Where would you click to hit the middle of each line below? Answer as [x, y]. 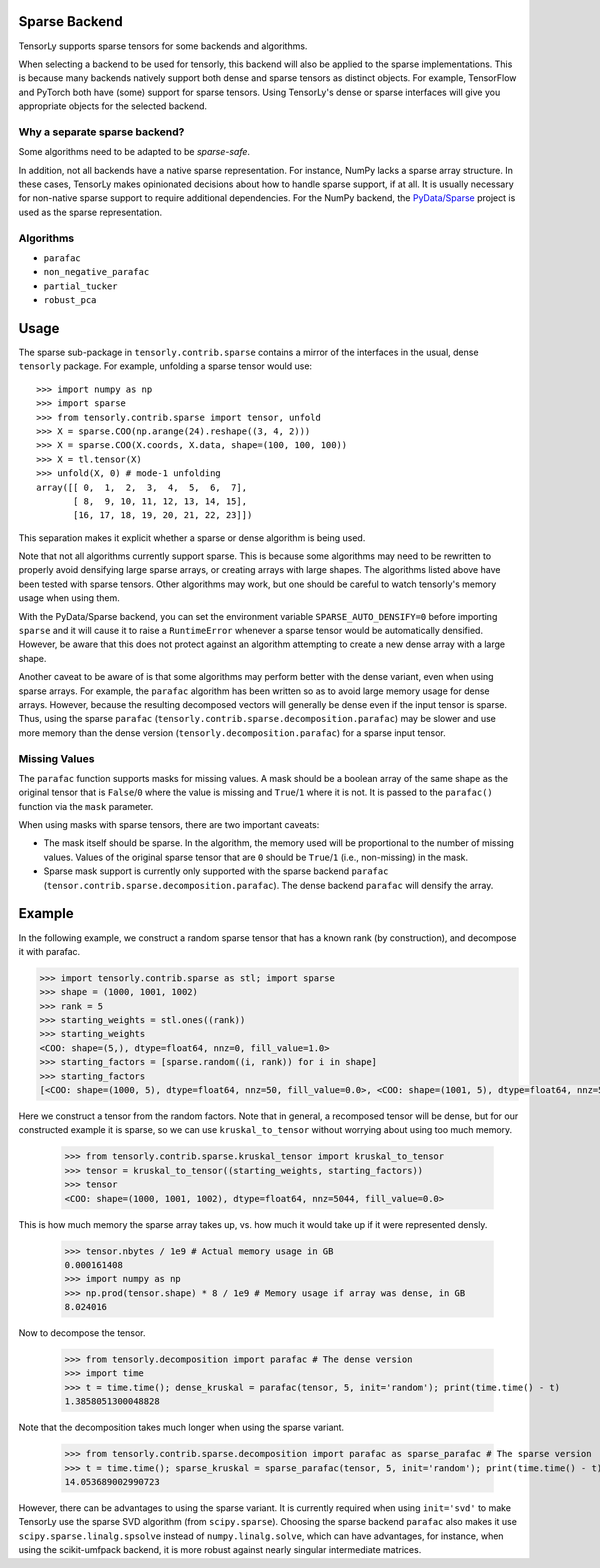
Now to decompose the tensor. [82, 1333]
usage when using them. [69, 598]
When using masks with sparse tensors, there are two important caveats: [169, 825]
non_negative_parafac [96, 272]
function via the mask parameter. [86, 806]
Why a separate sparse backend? [101, 132]
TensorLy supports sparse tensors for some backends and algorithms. [163, 46]
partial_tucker [81, 286]
